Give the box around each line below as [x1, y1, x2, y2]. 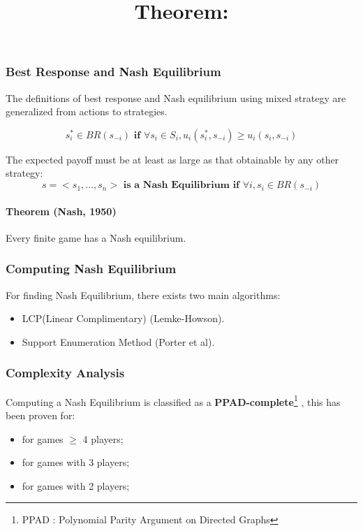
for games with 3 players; [22, 455, 130, 470]
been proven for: [6, 407, 75, 422]
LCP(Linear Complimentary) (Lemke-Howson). [22, 311, 225, 326]
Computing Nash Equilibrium [6, 260, 177, 277]
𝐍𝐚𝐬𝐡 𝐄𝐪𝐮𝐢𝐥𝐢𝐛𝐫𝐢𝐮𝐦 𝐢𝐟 [142, 180, 240, 191]
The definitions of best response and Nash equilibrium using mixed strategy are [6, 90, 346, 105]
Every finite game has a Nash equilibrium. [6, 230, 186, 245]
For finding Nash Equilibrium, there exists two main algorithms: [6, 287, 281, 302]
